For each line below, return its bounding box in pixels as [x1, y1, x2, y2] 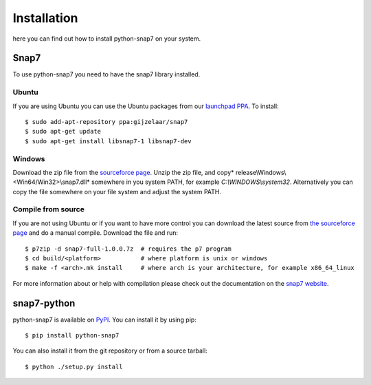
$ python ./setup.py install [25, 362, 123, 371]
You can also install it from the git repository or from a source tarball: [12, 346, 207, 355]
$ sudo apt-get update [25, 127, 102, 136]
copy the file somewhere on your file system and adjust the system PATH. [12, 187, 222, 196]
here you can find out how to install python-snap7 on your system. [12, 34, 201, 43]
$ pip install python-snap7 [25, 331, 120, 340]
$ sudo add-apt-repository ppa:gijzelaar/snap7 [25, 118, 188, 125]
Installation [12, 10, 78, 25]
